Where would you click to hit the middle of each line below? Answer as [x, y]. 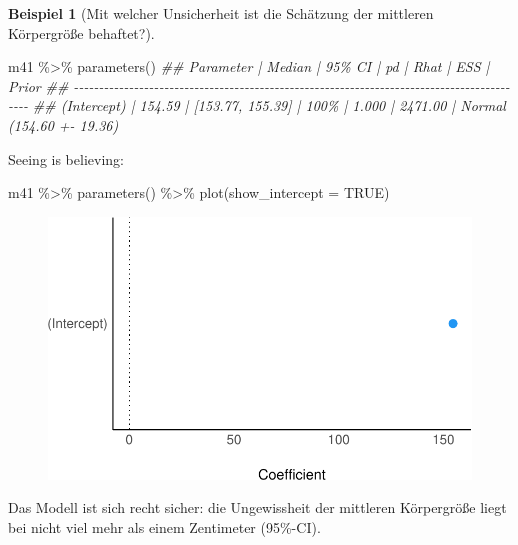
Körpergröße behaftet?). [81, 32]
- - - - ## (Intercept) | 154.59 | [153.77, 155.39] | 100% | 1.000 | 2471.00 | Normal [257, 105]
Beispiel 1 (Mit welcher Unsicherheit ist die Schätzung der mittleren [221, 13]
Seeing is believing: [66, 158]
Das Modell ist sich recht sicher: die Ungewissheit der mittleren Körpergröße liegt [257, 507]
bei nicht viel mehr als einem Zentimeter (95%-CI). [164, 526]
